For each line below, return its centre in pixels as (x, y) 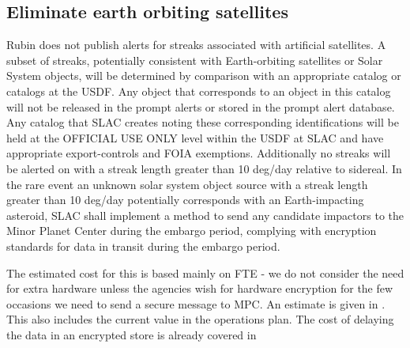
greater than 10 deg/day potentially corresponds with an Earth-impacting (185, 200)
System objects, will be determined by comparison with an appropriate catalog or (204, 76)
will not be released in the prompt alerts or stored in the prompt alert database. (201, 106)
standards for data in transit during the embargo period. (143, 246)
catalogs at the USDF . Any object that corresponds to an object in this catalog (199, 91)
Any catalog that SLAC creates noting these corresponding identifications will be (203, 122)
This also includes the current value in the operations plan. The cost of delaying (200, 319)
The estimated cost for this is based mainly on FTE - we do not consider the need (205, 272)
